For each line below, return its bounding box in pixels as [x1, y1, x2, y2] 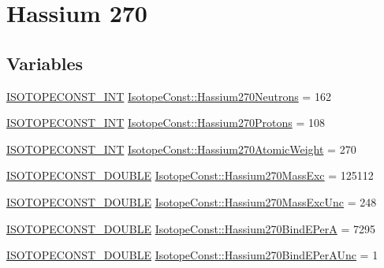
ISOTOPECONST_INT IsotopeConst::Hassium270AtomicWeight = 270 [6, 140, 356, 157]
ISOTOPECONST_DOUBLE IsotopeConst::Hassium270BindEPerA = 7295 [6, 220, 376, 236]
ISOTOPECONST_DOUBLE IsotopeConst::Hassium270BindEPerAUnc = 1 [6, 247, 378, 263]
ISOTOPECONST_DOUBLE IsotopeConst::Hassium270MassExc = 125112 [6, 167, 374, 184]
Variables [6, 50, 84, 75]
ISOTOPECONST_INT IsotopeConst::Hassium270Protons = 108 [6, 114, 325, 131]
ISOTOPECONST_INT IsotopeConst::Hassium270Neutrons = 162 [6, 87, 331, 104]
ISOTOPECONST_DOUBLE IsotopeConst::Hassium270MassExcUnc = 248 [6, 193, 377, 210]
